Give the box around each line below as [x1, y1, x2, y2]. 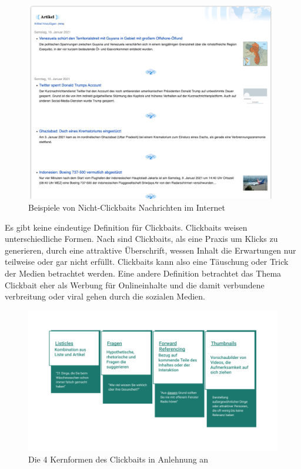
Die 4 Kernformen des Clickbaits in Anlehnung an [28, 453, 209, 465]
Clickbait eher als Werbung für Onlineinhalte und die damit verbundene [5, 278, 265, 291]
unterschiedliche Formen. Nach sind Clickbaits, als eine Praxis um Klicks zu [5, 232, 278, 245]
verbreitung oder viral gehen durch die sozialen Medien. [5, 290, 205, 302]
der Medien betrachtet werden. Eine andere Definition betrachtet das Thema [5, 267, 282, 280]
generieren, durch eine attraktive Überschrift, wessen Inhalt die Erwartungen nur [5, 244, 296, 256]
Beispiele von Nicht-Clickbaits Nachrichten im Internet [28, 201, 225, 214]
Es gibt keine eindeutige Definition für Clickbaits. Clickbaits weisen [5, 221, 248, 233]
